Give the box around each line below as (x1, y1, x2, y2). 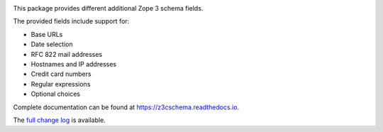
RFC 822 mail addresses (30, 50, 103, 58)
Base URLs (30, 30, 63, 38)
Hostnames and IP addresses (30, 60, 117, 68)
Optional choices (30, 89, 81, 99)
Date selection (30, 40, 74, 49)
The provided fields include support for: (13, 17, 130, 26)
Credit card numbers (30, 70, 91, 78)
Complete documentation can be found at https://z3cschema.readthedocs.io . (13, 103, 240, 111)
